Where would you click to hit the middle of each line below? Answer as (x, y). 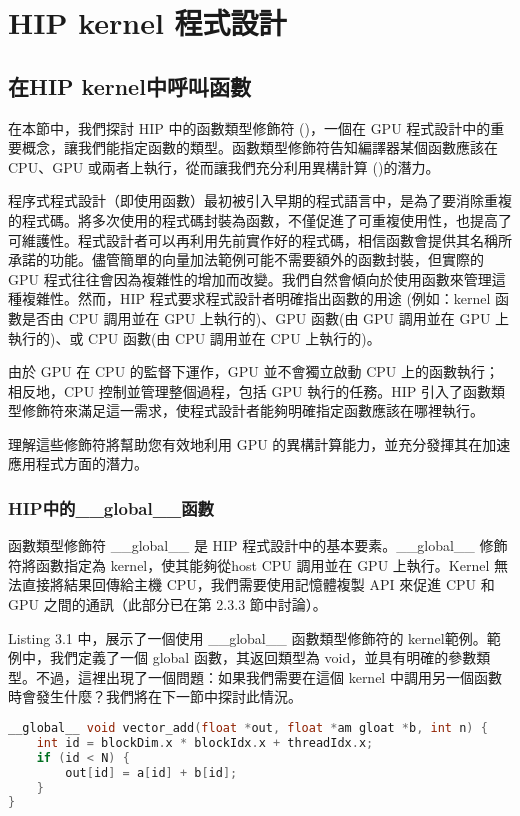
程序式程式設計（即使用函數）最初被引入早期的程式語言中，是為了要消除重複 (260, 200)
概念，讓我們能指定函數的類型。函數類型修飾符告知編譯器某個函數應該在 (259, 147)
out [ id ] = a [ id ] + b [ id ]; (151, 772)
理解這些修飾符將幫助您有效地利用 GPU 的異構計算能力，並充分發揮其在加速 (259, 443)
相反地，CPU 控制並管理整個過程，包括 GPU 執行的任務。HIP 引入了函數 (249, 390)
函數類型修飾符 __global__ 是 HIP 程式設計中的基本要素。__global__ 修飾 (258, 545)
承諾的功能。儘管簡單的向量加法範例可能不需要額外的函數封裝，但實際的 (246, 259)
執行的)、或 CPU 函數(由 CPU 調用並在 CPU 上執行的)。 (194, 337)
